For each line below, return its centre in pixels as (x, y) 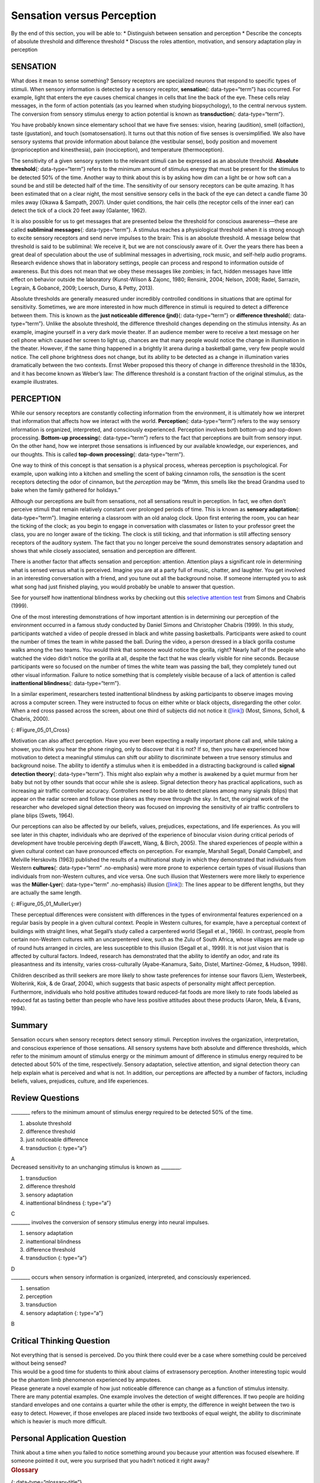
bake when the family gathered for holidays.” (66, 490)
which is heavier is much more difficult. (59, 1421)
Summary (29, 1025)
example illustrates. (35, 381)
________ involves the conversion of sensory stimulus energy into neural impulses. (110, 1222)
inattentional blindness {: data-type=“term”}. (66, 683)
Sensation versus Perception (84, 15)
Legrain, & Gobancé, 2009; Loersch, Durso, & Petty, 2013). (82, 288)
